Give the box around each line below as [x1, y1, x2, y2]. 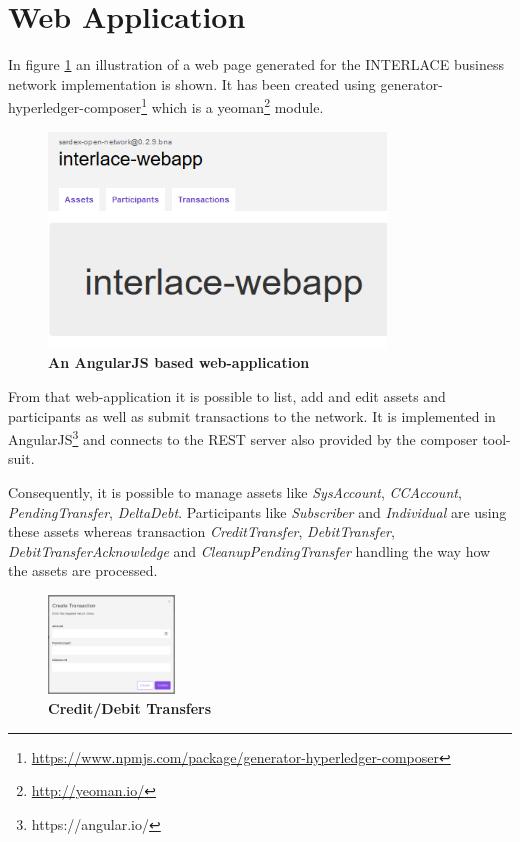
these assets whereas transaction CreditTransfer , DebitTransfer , [8, 521, 395, 542]
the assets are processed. [8, 560, 158, 581]
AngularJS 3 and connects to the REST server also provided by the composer [8, 426, 478, 449]
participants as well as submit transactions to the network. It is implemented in [8, 405, 496, 426]
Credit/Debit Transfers [48, 698, 212, 719]
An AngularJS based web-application [48, 352, 310, 373]
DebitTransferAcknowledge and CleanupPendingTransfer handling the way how [8, 540, 491, 561]
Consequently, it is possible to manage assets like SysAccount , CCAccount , [8, 481, 462, 502]
